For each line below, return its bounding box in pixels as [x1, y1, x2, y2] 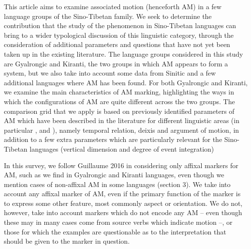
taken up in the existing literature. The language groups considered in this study [4, 48, 243, 59]
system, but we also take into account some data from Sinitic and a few [4, 68, 216, 78]
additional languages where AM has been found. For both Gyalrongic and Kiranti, [4, 77, 248, 87]
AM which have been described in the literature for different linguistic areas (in [4, 115, 239, 125]
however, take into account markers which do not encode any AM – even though [4, 207, 242, 218]
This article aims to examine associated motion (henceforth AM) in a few [4, 1, 221, 11]
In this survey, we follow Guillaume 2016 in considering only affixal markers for [4, 160, 238, 170]
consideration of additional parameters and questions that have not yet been [4, 39, 230, 49]
